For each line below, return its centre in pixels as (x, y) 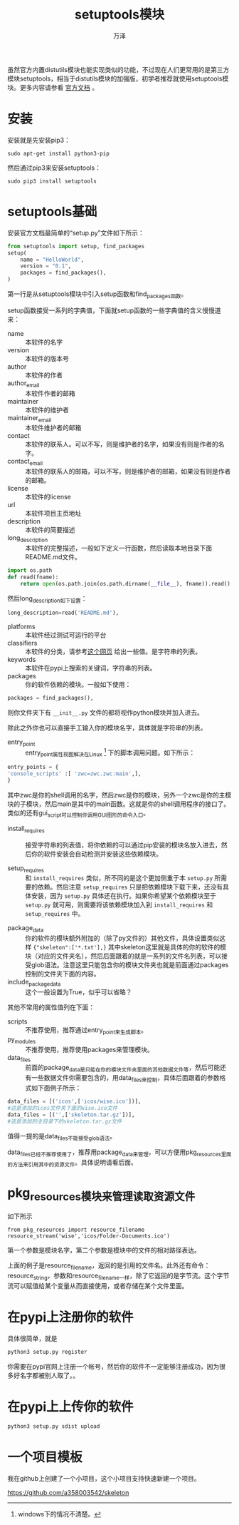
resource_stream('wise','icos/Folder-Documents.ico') (89, 1236)
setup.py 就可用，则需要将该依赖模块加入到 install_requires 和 (119, 905)
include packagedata (34, 983)
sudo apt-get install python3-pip (59, 153)
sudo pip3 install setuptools (52, 181)
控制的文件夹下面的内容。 (63, 974)
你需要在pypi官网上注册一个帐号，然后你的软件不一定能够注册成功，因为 (113, 1366)
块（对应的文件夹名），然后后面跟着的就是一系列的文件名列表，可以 (123, 956)
